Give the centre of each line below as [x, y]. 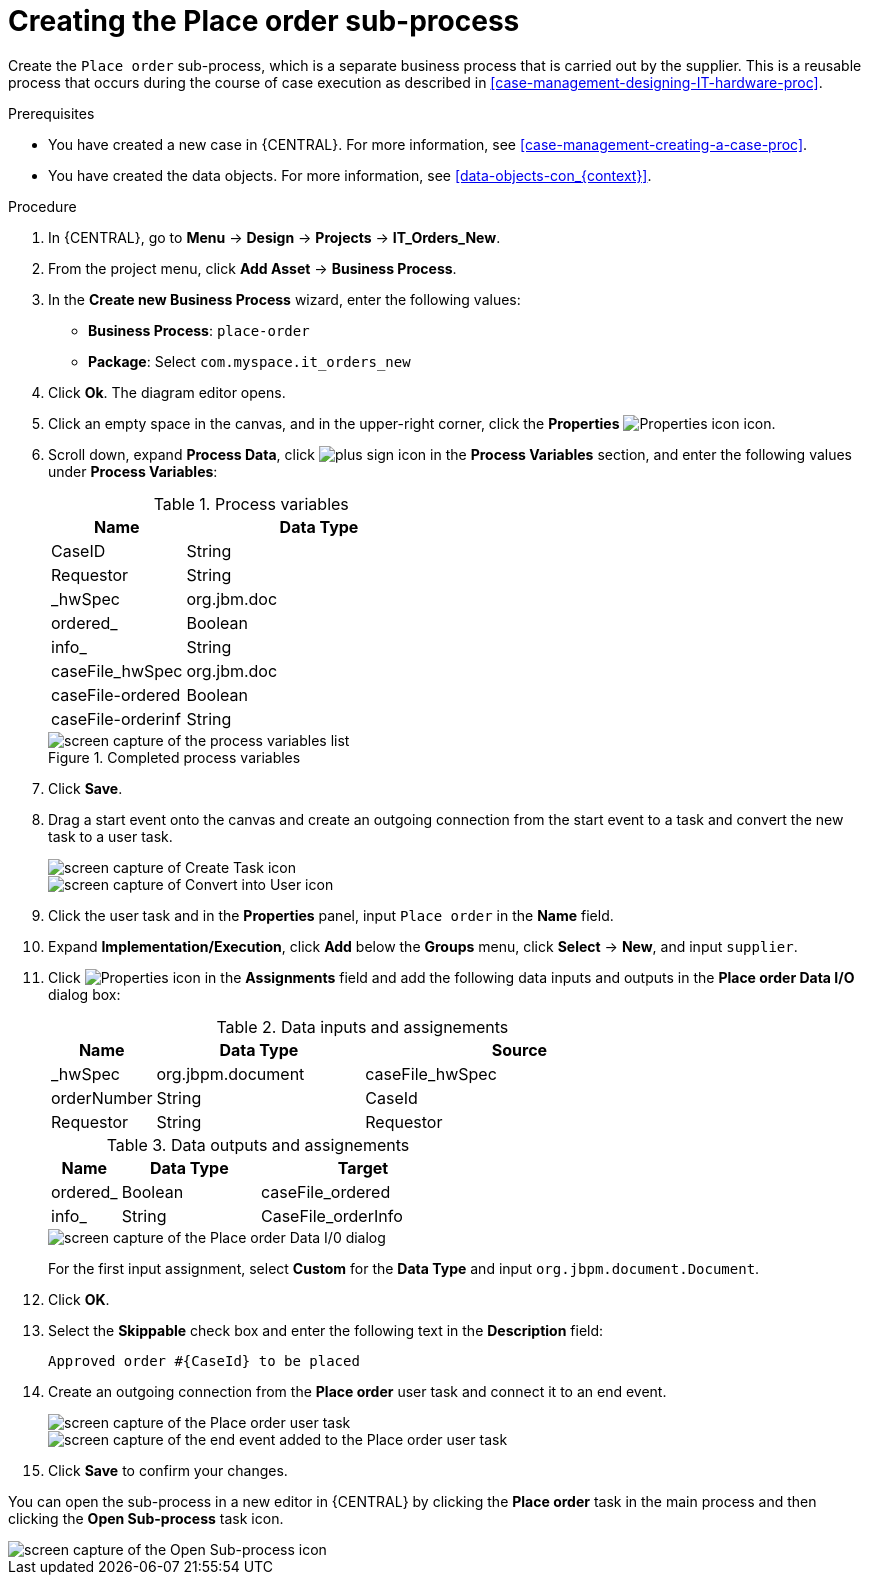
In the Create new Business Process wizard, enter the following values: [284, 299]
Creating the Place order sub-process [264, 21]
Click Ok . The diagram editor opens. [167, 392]
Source [519, 1049]
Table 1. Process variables [251, 503]
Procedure [42, 206]
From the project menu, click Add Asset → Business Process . [252, 268]
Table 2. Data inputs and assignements [362, 1026]
